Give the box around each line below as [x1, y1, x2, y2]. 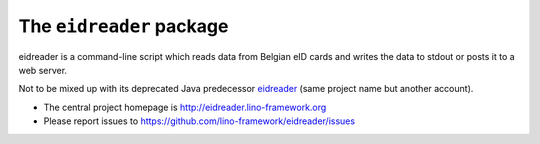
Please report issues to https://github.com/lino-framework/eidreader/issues [43, 115, 355, 127]
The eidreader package [18, 15, 229, 37]
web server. [18, 64, 68, 76]
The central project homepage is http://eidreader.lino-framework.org [43, 101, 327, 113]
